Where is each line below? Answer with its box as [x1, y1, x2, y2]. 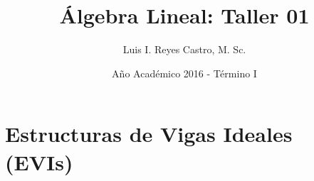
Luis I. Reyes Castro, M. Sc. [122, 42, 246, 57]
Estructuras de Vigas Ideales [5, 119, 293, 148]
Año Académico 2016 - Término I [112, 65, 257, 80]
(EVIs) [5, 147, 73, 176]
